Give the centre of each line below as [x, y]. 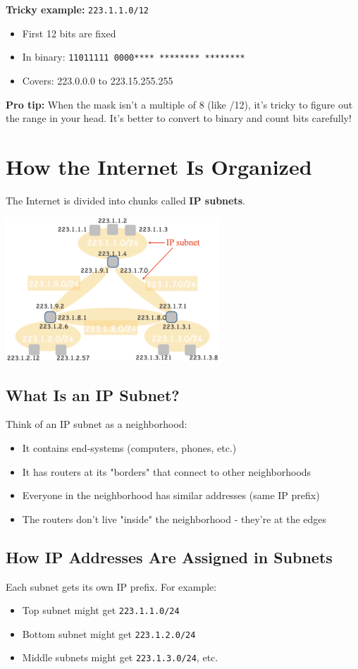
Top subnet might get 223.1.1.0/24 [101, 610]
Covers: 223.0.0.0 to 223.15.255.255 [98, 80]
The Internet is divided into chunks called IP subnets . [125, 200]
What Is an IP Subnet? [93, 394]
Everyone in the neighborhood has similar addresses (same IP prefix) [171, 495]
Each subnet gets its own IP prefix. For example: [111, 586]
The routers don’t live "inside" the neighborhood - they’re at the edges [174, 518]
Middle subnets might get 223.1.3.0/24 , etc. [120, 657]
